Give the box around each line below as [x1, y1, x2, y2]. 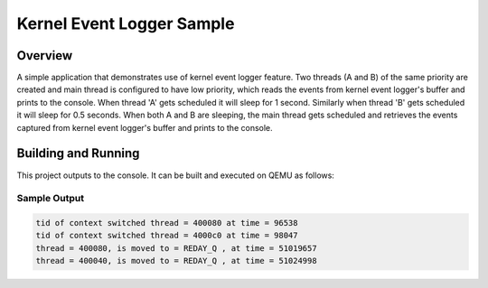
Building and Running [16, 145, 140, 162]
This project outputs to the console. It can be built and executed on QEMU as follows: [16, 170, 334, 181]
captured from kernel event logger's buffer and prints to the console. [16, 122, 273, 133]
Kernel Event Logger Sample [16, 14, 235, 33]
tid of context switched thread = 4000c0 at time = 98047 [35, 230, 298, 241]
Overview [16, 48, 73, 63]
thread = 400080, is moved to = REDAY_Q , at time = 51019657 [35, 243, 317, 253]
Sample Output [16, 192, 85, 205]
